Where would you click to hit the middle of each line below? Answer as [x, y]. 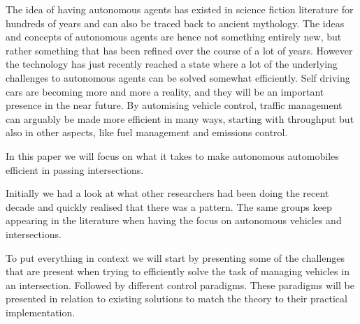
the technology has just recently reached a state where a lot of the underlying [172, 64]
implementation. [41, 312]
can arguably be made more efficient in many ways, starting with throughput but [180, 118]
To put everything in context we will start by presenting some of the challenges [175, 257]
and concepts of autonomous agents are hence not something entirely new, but [174, 37]
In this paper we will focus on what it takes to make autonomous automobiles [172, 155]
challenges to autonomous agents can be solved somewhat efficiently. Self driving [178, 77]
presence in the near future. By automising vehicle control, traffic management [174, 105]
